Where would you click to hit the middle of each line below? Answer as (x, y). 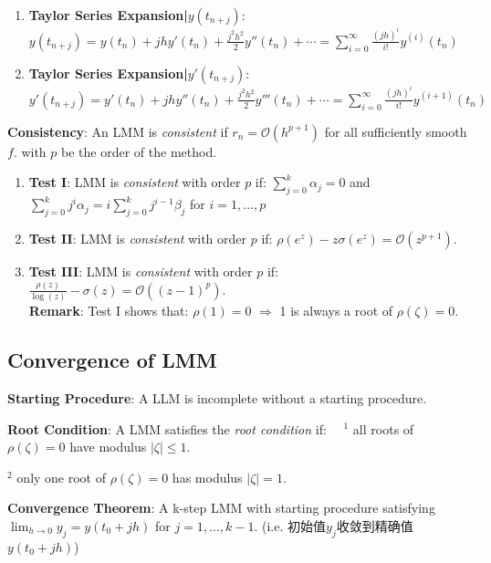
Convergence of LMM (112, 360)
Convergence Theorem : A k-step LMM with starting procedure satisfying (221, 508)
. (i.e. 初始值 (290, 525)
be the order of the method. (139, 151)
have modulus (108, 447)
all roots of (383, 428)
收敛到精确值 (375, 525)
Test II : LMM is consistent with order (138, 238)
